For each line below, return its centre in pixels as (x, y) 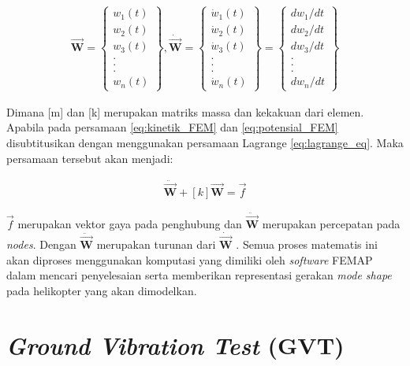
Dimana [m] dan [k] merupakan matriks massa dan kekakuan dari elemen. (185, 111)
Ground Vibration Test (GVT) (175, 345)
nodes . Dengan (41, 244)
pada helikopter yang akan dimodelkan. (102, 290)
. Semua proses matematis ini (307, 244)
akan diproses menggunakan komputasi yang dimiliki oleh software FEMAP (190, 259)
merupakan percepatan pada (331, 224)
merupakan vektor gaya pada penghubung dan (130, 224)
